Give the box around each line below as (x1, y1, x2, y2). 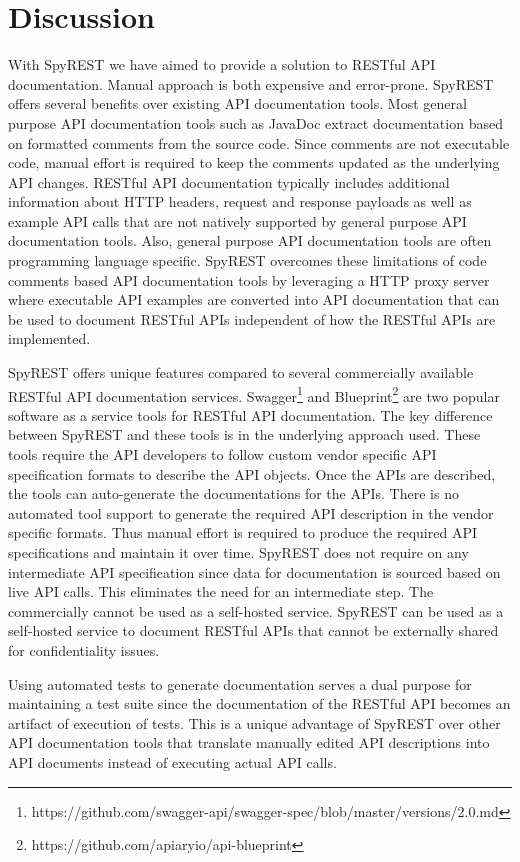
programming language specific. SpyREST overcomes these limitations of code (8, 250, 487, 271)
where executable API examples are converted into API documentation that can (8, 289, 500, 310)
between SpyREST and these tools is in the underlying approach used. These (8, 424, 481, 445)
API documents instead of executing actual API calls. (8, 751, 337, 772)
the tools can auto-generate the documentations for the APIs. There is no (8, 483, 459, 504)
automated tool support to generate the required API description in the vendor (8, 502, 494, 523)
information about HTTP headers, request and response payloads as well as (8, 191, 472, 212)
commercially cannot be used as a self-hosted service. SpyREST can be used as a (8, 600, 504, 621)
